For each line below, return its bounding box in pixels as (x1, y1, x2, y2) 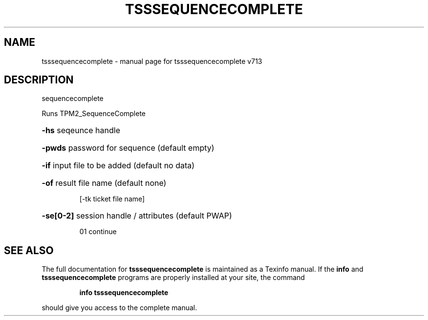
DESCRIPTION (4, 74, 74, 86)
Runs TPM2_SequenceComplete (42, 109, 146, 118)
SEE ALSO (4, 244, 54, 257)
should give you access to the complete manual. (42, 303, 197, 312)
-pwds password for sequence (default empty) (42, 143, 214, 153)
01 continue (79, 227, 117, 236)
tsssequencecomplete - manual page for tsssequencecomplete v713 (42, 57, 262, 65)
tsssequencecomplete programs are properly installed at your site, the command (42, 273, 305, 282)
